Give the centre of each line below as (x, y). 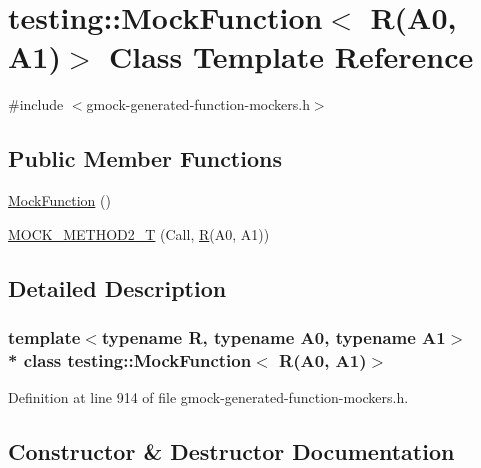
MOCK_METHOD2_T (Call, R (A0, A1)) (139, 233)
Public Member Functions (145, 158)
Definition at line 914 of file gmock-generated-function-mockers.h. (208, 397)
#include (36, 104)
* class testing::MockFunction (130, 359)
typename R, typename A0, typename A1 (273, 337)
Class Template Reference (291, 56)
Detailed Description (117, 287)
